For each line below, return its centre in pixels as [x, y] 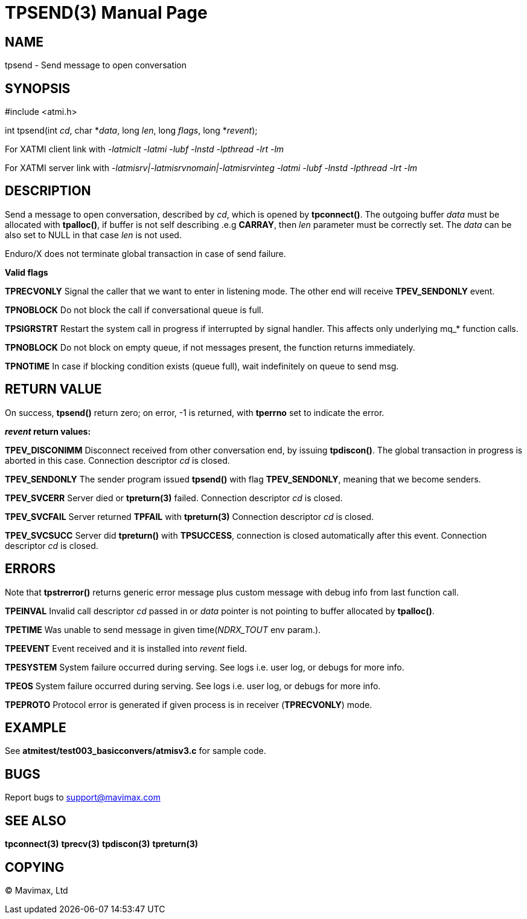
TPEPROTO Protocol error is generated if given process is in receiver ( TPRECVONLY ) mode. [189, 704]
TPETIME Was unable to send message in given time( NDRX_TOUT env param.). [163, 629]
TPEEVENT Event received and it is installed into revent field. [126, 648]
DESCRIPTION [48, 191]
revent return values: [48, 431]
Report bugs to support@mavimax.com [83, 797]
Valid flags [27, 272]
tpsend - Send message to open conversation [96, 65]
